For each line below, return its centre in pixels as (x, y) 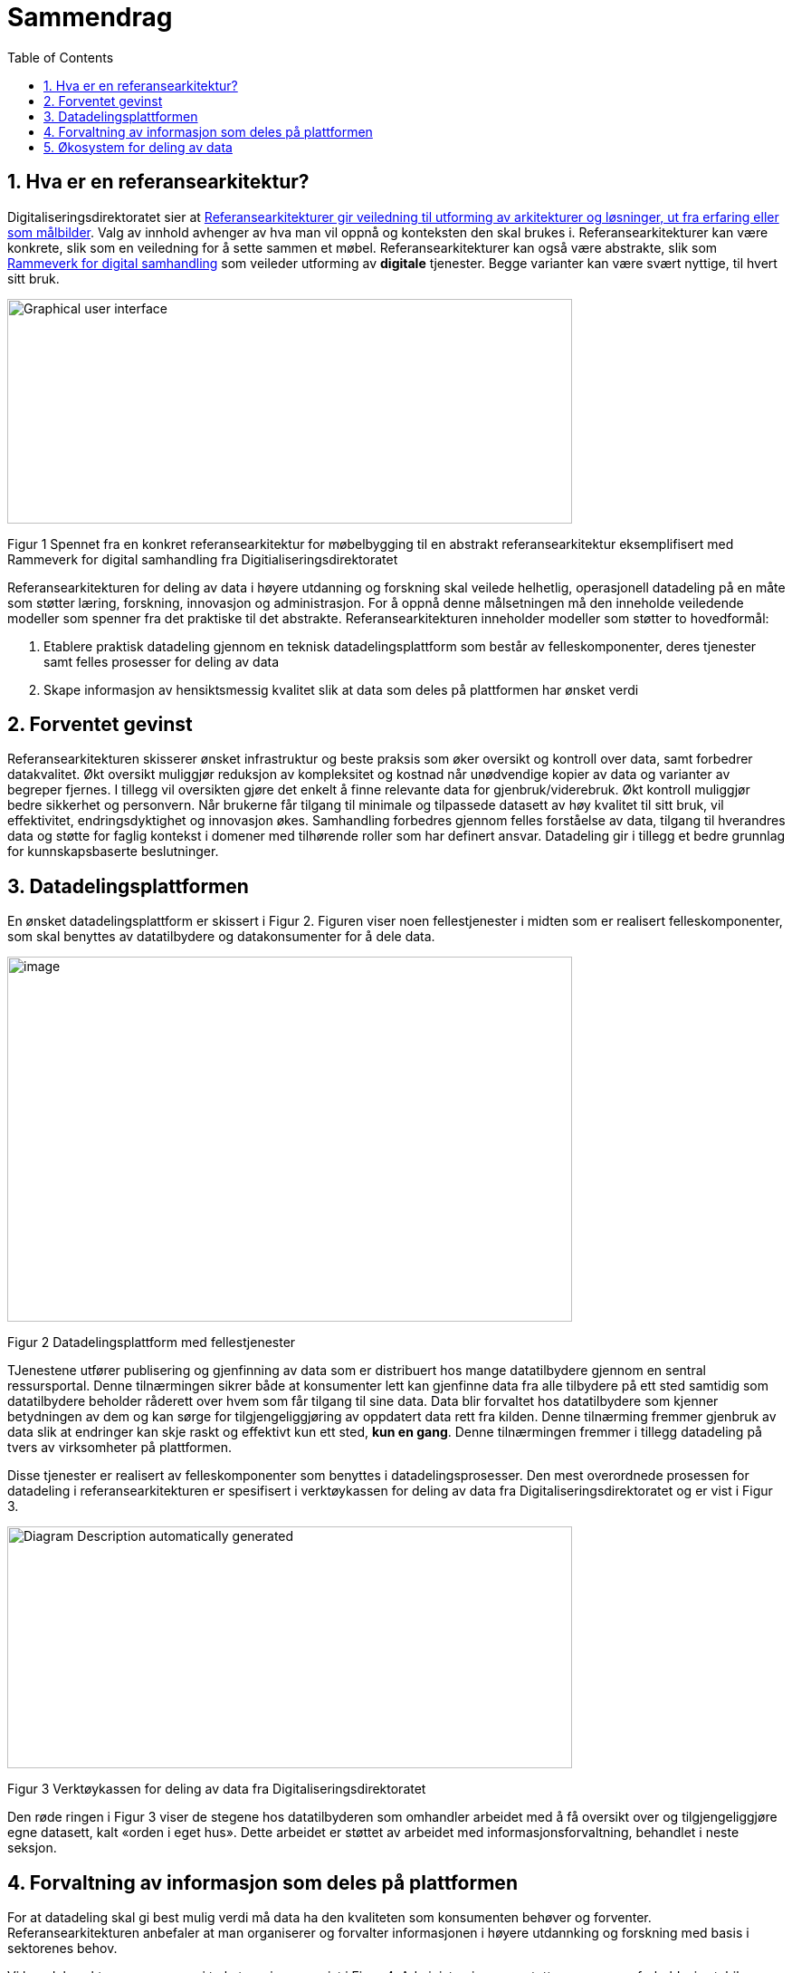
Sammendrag (90, 17)
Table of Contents (61, 57)
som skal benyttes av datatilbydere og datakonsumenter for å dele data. (221, 937)
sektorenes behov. (62, 1949)
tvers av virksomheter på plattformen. (119, 1448)
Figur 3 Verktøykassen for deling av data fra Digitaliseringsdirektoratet (217, 1789)
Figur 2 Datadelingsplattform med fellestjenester (152, 1343)
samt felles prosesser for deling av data (162, 661)
